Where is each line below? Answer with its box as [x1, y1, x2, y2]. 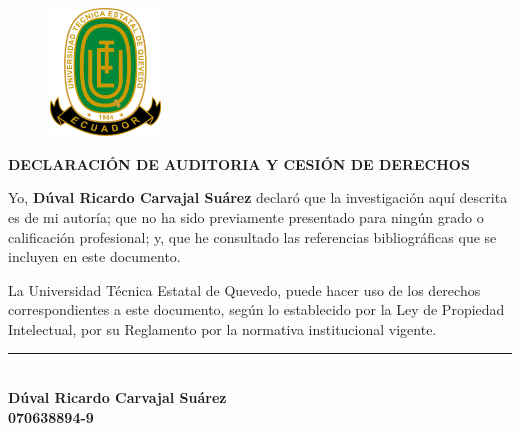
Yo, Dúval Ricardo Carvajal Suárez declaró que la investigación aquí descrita [8, 187, 508, 208]
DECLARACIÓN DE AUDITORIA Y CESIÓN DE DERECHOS [8, 153, 470, 174]
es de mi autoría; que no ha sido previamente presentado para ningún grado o [8, 206, 484, 227]
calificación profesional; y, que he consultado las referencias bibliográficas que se [8, 226, 497, 247]
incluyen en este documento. [8, 246, 181, 267]
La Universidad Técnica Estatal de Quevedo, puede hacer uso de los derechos [8, 279, 481, 300]
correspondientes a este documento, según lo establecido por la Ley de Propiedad [8, 299, 505, 320]
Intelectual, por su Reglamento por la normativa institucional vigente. [8, 318, 437, 339]
